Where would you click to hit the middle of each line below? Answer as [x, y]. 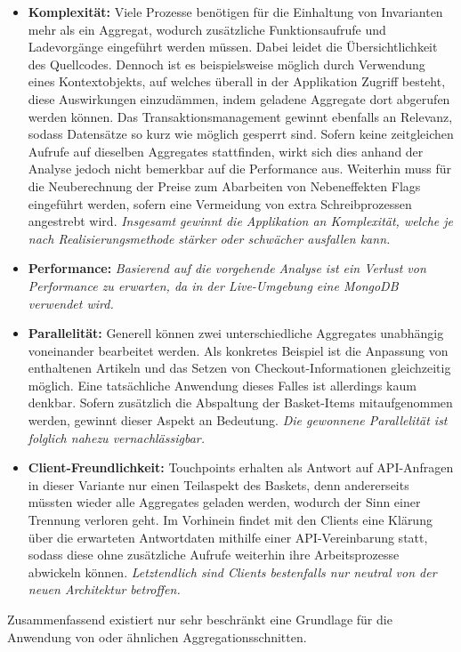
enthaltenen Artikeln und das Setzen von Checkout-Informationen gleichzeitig [239, 368]
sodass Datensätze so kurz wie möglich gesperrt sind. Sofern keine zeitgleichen [241, 134]
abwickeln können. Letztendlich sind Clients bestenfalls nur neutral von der [232, 572]
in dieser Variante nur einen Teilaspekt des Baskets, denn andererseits [218, 484]
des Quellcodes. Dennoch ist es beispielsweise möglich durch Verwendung [226, 64]
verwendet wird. [71, 303]
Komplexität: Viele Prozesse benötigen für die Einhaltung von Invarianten [235, 12]
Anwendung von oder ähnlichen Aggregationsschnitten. [157, 636]
